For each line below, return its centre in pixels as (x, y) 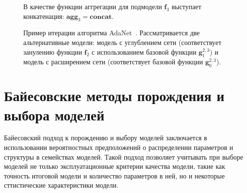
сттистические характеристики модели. (61, 185)
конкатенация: (44, 16)
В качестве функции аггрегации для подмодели (93, 6)
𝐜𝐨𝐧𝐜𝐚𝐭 (101, 17)
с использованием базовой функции (144, 52)
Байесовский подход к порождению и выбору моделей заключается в (106, 138)
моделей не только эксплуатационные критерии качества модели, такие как (115, 166)
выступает (186, 6)
